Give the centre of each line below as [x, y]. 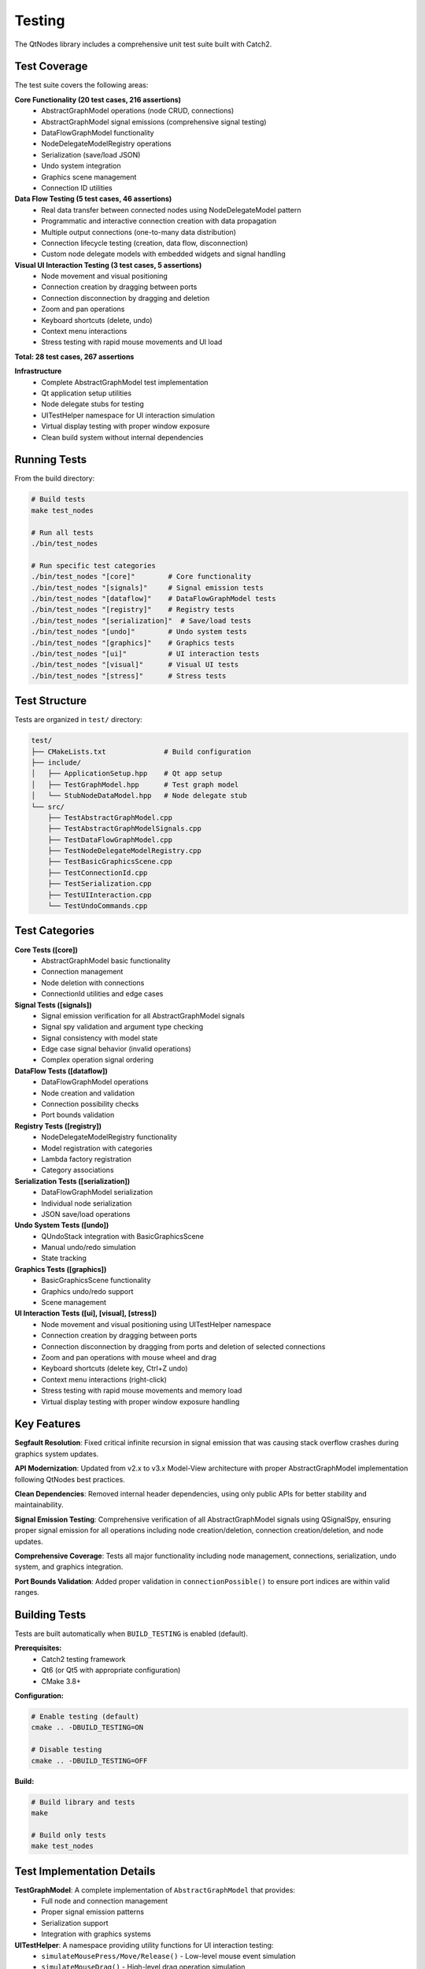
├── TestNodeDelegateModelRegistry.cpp [125, 851]
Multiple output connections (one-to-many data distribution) [139, 232]
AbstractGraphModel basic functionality [106, 960]
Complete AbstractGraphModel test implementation [125, 382]
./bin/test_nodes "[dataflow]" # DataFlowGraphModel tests [153, 598]
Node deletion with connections [93, 983]
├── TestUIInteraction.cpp [100, 895]
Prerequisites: [38, 1648]
